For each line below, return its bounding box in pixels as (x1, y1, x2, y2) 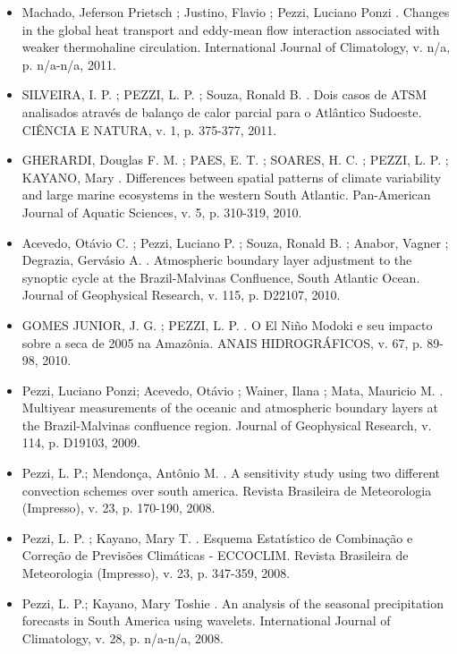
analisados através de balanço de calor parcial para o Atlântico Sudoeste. (21, 102, 422, 121)
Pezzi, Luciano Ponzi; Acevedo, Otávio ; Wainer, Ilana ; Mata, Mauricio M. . (21, 380, 444, 399)
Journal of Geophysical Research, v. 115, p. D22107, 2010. (21, 285, 341, 304)
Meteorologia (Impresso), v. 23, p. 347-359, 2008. (21, 564, 291, 582)
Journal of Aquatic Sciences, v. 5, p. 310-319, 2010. (21, 202, 302, 221)
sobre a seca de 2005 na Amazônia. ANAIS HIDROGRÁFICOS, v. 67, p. (21, 333, 423, 352)
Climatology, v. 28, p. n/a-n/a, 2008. (21, 628, 224, 647)
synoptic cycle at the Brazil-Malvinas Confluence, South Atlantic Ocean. (21, 268, 420, 286)
